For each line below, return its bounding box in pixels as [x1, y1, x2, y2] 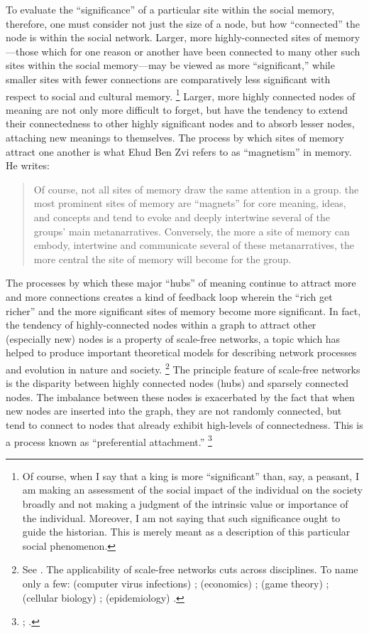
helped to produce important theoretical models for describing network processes [6, 345, 357, 360]
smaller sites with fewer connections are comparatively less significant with [6, 71, 331, 86]
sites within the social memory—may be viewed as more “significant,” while [6, 58, 335, 73]
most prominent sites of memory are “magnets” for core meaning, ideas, [33, 196, 346, 211]
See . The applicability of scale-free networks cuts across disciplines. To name [22, 562, 358, 577]
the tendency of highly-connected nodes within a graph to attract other [6, 317, 316, 332]
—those [6, 43, 38, 58]
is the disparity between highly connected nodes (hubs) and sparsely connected [6, 376, 349, 390]
